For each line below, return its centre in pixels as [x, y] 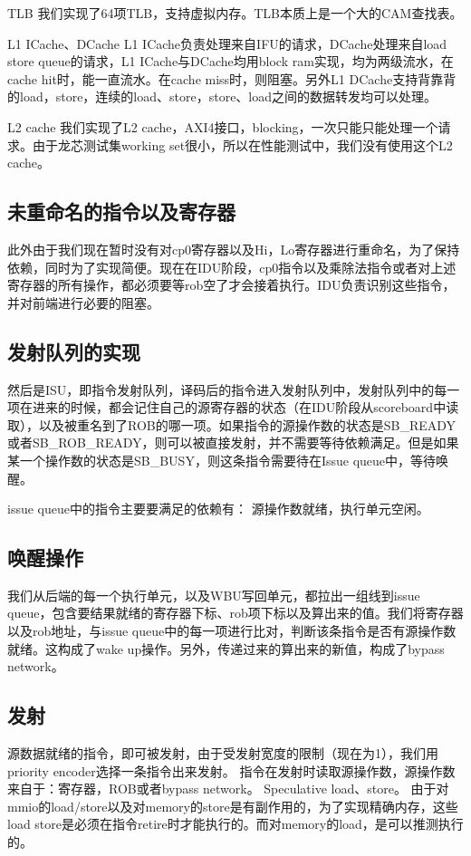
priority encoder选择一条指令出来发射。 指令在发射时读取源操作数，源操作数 [231, 770]
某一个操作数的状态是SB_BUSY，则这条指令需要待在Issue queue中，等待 [222, 460]
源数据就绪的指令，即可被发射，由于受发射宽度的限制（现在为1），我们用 [223, 753]
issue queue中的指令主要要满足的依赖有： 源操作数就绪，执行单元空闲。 [218, 509]
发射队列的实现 [74, 351]
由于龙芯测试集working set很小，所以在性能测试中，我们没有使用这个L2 [242, 144]
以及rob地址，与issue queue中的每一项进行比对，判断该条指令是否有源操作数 [232, 631]
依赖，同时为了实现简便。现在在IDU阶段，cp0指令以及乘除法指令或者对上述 [232, 267]
